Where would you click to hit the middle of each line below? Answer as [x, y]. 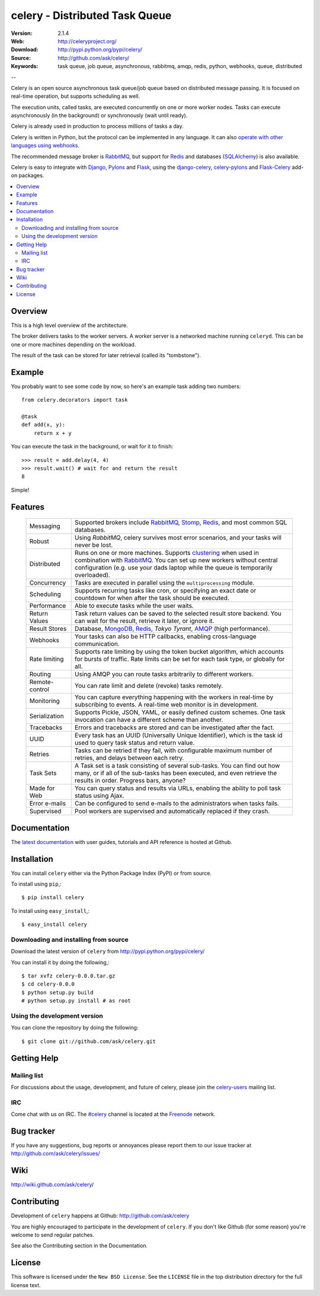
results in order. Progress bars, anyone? [130, 781]
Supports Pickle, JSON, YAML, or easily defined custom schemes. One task [180, 713]
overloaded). [92, 575]
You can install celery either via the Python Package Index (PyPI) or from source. [111, 873]
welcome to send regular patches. [53, 1234]
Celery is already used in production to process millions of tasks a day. [97, 126]
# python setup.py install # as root [76, 1001]
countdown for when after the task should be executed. [152, 598]
